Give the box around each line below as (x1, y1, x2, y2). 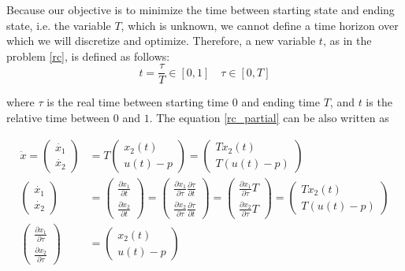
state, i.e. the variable (6, 17, 111, 33)
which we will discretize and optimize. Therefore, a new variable (6, 32, 316, 49)
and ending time (241, 94, 320, 110)
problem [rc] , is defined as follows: (6, 47, 170, 64)
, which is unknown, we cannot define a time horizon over (121, 17, 399, 33)
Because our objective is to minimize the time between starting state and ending (6, 2, 395, 17)
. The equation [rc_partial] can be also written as (149, 110, 389, 126)
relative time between (6, 110, 110, 126)
